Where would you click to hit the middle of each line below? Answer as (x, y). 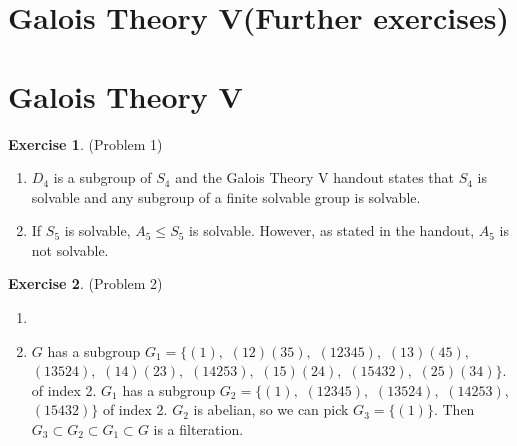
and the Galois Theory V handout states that (315, 177)
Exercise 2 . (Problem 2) (85, 283)
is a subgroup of (102, 177)
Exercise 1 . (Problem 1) (85, 143)
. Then (454, 409)
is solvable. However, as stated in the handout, (332, 230)
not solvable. (70, 249)
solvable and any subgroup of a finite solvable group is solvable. (226, 196)
